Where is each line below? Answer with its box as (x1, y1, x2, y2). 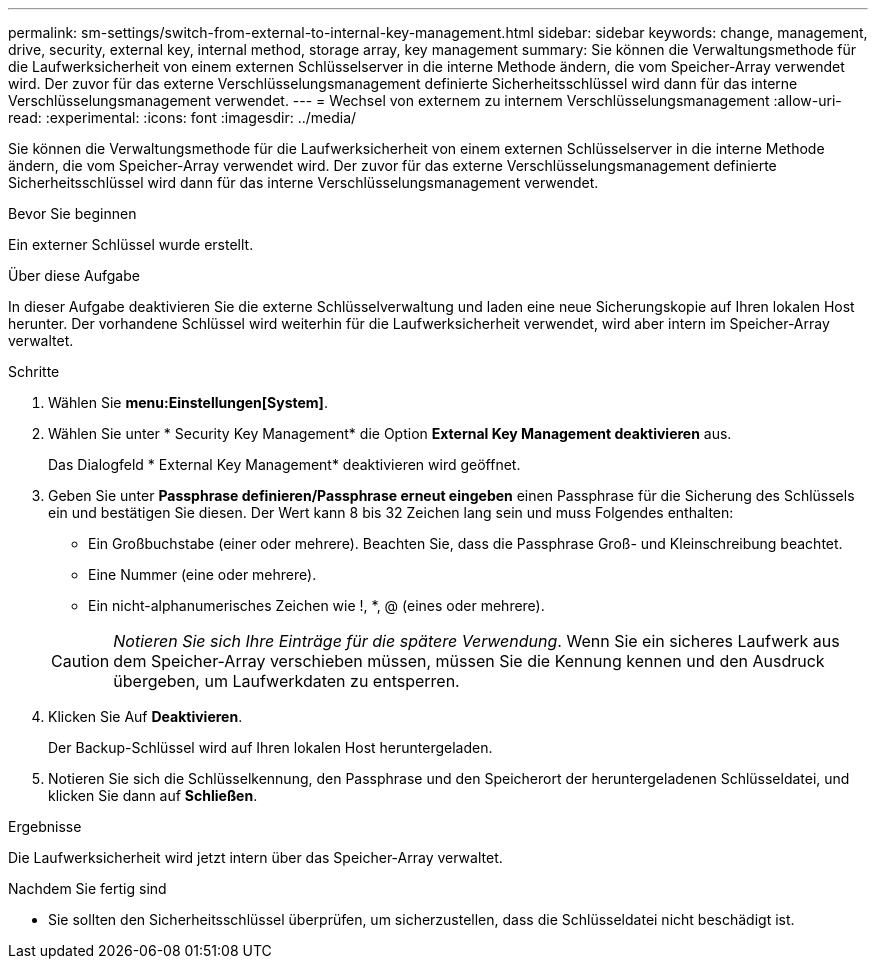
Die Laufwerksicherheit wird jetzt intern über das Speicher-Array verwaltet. (8, 849, 503, 866)
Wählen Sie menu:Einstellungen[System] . (48, 394, 328, 411)
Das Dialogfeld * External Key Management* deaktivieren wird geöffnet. (48, 456, 521, 473)
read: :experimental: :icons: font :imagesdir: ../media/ (8, 109, 357, 126)
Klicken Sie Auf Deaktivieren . (48, 708, 243, 725)
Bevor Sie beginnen (8, 205, 137, 222)
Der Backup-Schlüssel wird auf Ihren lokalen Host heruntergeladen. (48, 739, 493, 756)
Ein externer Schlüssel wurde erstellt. (8, 236, 254, 253)
